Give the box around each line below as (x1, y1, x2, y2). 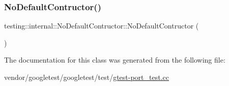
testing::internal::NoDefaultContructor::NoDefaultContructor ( (4, 20, 199, 31)
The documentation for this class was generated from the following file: (4, 54, 225, 65)
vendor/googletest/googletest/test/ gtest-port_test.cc (4, 72, 169, 82)
